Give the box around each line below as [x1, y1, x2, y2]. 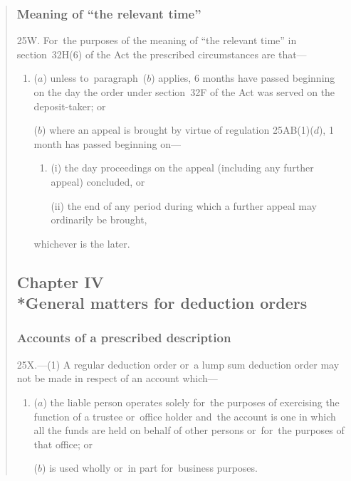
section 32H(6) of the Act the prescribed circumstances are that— [16, 46, 307, 61]
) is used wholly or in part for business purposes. [42, 460, 258, 475]
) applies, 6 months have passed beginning [151, 70, 335, 85]
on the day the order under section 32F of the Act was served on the [33, 85, 335, 99]
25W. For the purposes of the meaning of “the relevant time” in [16, 33, 297, 48]
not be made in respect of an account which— [16, 371, 218, 386]
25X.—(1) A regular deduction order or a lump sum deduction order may [16, 356, 340, 371]
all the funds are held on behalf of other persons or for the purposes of [33, 423, 345, 438]
